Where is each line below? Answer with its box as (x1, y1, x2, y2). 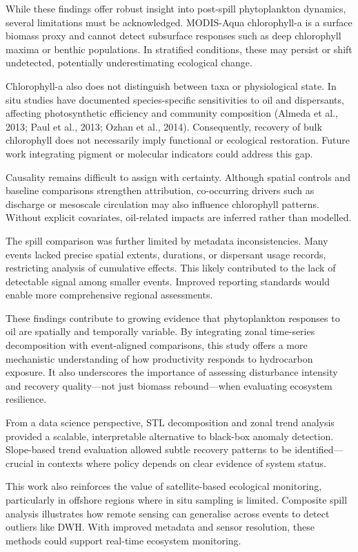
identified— (295, 442, 344, 457)
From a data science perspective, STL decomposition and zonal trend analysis (6, 415, 335, 430)
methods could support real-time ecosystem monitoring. (6, 533, 241, 547)
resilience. (6, 392, 47, 406)
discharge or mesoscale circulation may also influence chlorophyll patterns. (6, 196, 319, 211)
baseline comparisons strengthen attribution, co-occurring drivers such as (6, 183, 315, 198)
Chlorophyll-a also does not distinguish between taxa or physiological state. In (6, 78, 337, 93)
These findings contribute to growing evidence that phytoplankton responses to (6, 310, 340, 325)
